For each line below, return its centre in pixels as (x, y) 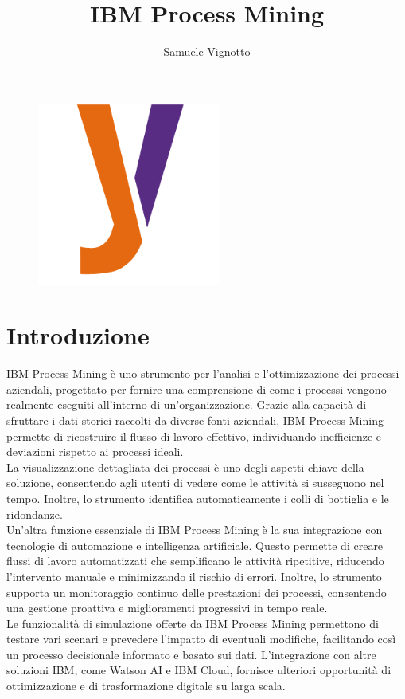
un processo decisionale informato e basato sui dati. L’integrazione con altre (191, 654)
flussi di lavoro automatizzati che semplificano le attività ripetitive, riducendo (195, 561)
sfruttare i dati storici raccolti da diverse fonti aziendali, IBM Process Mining (195, 420)
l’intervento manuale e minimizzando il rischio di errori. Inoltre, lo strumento (194, 576)
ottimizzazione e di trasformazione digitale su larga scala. (146, 686)
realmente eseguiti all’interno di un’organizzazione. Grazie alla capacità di (187, 404)
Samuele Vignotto (207, 51)
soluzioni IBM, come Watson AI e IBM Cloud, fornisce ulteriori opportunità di (199, 670)
